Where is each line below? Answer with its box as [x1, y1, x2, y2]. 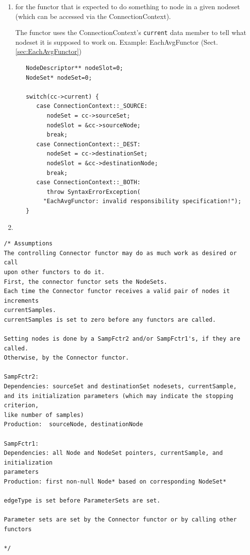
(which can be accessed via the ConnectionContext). [15, 11, 171, 21]
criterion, [4, 402, 39, 409]
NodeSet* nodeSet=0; [26, 74, 92, 81]
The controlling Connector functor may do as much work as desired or [4, 249, 237, 257]
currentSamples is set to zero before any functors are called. [4, 316, 216, 323]
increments [4, 297, 39, 304]
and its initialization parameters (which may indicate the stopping [4, 392, 233, 399]
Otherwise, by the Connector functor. [4, 354, 129, 362]
